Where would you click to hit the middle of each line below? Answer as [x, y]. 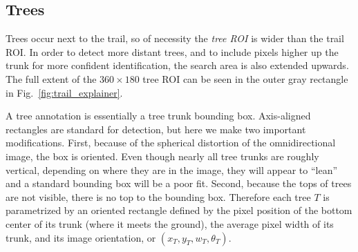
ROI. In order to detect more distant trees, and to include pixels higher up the [172, 51]
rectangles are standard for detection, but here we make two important [156, 129]
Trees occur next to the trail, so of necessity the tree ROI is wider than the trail [175, 38]
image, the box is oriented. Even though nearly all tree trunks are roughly [162, 156]
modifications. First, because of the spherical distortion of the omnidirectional [171, 143]
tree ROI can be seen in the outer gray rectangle [245, 78]
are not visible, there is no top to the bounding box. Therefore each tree [158, 196]
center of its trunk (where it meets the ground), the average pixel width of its [170, 223]
